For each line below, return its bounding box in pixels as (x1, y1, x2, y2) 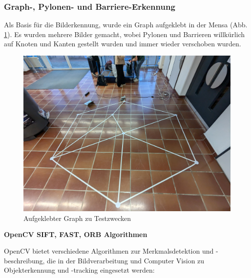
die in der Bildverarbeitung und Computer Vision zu (47, 255, 205, 265)
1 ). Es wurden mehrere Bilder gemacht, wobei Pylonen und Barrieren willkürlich (4, 29, 245, 39)
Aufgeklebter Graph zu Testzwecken (23, 213, 131, 223)
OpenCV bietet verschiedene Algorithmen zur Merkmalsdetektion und (4, 246, 214, 256)
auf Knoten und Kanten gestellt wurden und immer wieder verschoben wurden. (4, 39, 241, 49)
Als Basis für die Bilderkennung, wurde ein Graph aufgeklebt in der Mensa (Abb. (4, 20, 248, 30)
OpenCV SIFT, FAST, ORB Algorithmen (4, 229, 147, 239)
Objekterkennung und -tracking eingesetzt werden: (4, 265, 155, 275)
